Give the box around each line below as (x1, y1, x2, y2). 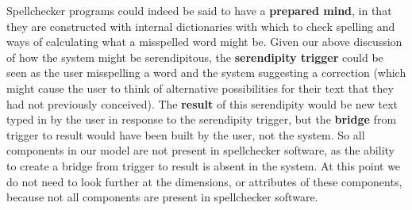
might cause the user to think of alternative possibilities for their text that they (6, 79, 394, 96)
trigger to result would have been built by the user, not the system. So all (6, 126, 365, 143)
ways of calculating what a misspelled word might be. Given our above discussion (6, 33, 402, 50)
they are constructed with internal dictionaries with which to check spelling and (6, 17, 395, 34)
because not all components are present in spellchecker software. (6, 189, 318, 205)
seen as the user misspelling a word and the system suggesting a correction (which (6, 64, 406, 81)
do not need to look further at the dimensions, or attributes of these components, (6, 173, 402, 189)
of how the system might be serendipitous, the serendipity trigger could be (6, 48, 383, 65)
